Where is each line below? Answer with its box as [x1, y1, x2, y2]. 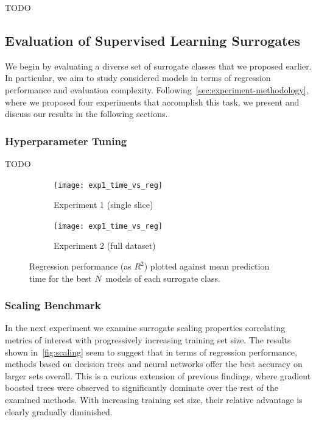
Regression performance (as [29, 260, 132, 273]
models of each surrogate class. [105, 271, 220, 284]
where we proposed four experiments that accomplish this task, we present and [5, 95, 300, 108]
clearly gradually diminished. [5, 405, 113, 418]
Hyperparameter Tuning [5, 133, 127, 148]
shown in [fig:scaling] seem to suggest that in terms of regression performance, [5, 345, 297, 358]
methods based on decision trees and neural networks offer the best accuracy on [5, 357, 303, 370]
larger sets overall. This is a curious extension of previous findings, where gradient [5, 369, 311, 382]
